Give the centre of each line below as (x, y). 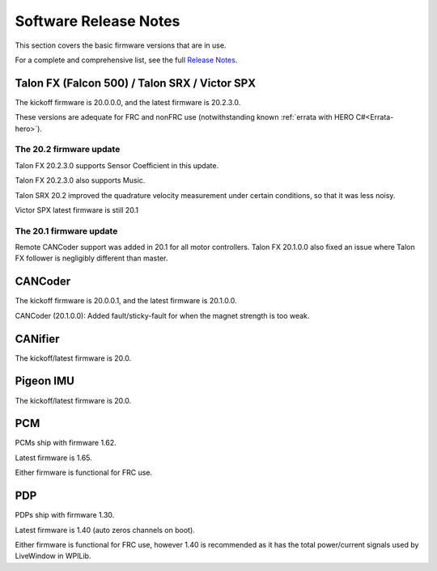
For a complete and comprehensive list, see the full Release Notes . (126, 60)
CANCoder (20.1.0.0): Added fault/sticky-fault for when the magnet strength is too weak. (162, 315)
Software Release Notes (98, 21)
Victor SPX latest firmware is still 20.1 (77, 209)
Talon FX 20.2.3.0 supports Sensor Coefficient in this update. (117, 165)
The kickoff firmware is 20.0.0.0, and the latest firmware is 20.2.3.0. (128, 102)
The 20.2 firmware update (68, 150)
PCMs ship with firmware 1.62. (66, 443)
